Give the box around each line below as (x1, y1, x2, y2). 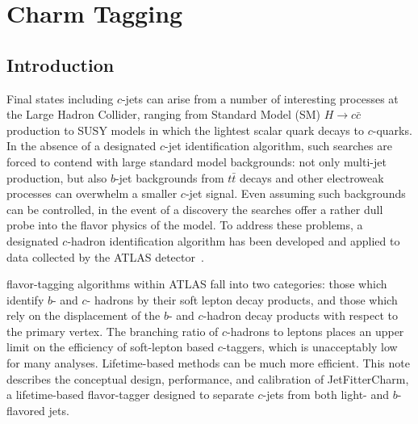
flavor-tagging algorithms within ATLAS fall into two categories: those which (6, 275, 387, 292)
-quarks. (372, 121, 412, 138)
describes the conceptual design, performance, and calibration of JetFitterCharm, (6, 370, 409, 387)
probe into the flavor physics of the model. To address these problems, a (6, 216, 363, 233)
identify (6, 291, 44, 308)
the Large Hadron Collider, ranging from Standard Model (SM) (6, 106, 321, 123)
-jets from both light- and (262, 386, 389, 403)
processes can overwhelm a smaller (6, 185, 178, 202)
